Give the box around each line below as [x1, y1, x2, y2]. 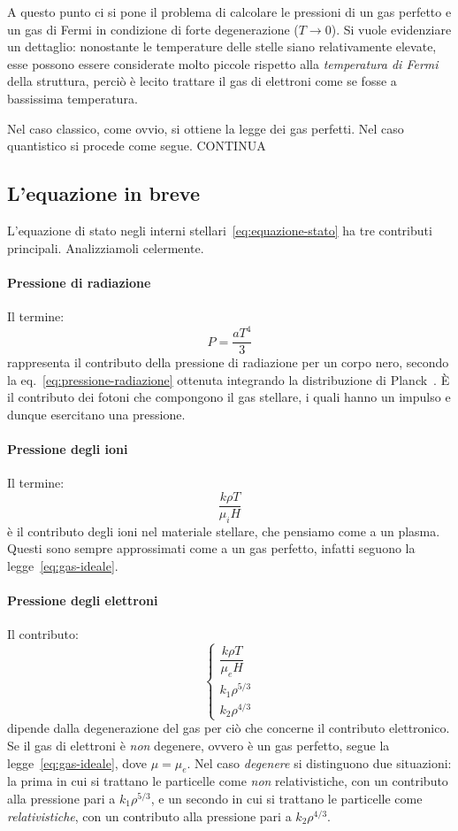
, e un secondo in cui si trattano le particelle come [150, 789, 423, 807]
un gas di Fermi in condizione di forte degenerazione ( [7, 19, 299, 38]
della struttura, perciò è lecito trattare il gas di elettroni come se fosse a [7, 72, 397, 90]
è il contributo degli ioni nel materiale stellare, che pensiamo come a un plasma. [7, 521, 440, 540]
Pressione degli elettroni [7, 591, 158, 610]
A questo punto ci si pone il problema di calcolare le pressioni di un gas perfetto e [7, 3, 452, 20]
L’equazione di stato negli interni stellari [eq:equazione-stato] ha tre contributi [7, 220, 432, 239]
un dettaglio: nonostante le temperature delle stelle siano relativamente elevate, [7, 37, 437, 56]
